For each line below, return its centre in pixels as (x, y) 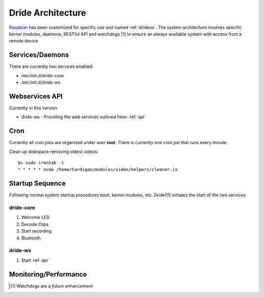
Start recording (36, 231)
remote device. (24, 41)
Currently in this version (33, 108)
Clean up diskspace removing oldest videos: (54, 151)
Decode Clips (35, 224)
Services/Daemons (39, 55)
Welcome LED (35, 217)
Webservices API (36, 96)
